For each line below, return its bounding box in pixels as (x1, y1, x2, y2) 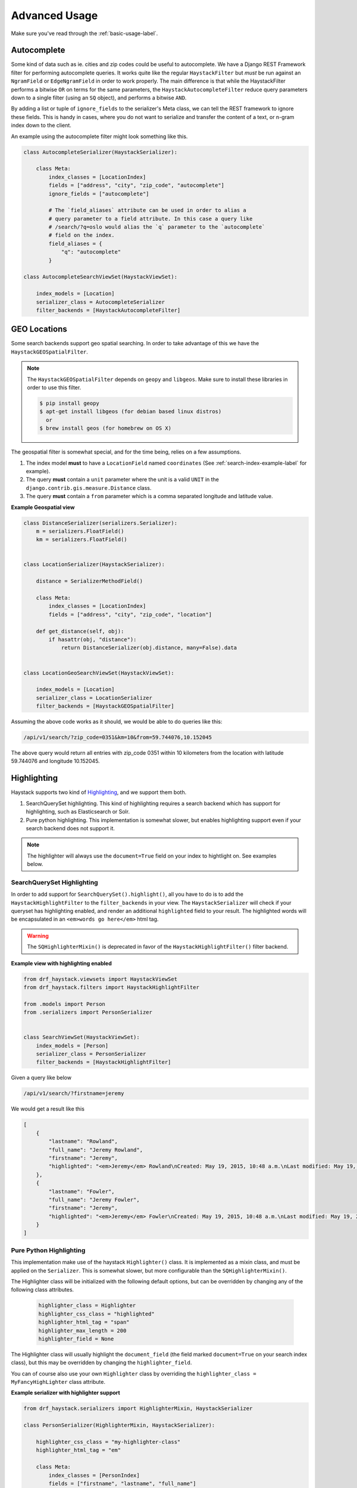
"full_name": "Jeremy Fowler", (48, 1196, 140, 1203)
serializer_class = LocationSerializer (36, 694, 153, 701)
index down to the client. (11, 122, 71, 129)
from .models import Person (23, 1001, 105, 1007)
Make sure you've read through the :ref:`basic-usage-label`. (11, 30, 158, 37)
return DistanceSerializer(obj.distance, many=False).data (61, 645, 237, 651)
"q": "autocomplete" (61, 249, 121, 255)
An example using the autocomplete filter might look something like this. (11, 133, 188, 140)
